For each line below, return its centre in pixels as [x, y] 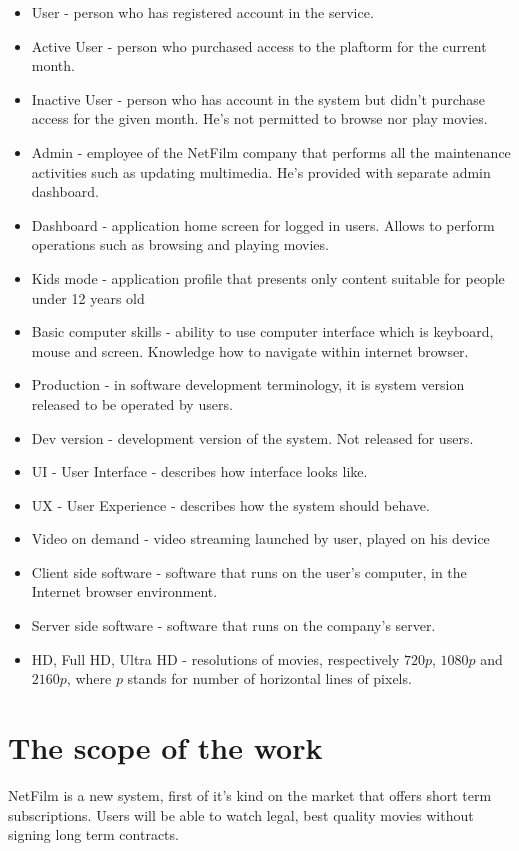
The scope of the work [165, 747]
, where [89, 678]
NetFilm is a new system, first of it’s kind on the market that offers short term [250, 794]
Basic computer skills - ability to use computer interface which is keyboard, [262, 331]
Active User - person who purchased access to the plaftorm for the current [259, 45]
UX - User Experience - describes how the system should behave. [230, 504]
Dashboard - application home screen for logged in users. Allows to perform [263, 224]
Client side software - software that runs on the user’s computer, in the [249, 571]
